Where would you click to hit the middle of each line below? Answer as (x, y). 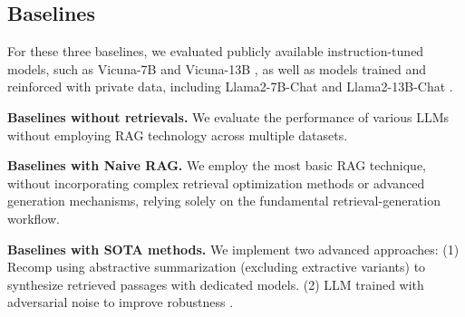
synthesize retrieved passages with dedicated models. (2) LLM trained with (216, 284)
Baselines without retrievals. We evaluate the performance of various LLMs (228, 116)
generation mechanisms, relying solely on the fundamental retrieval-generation (224, 201)
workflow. (34, 218)
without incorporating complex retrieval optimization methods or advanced (216, 183)
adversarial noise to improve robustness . (121, 302)
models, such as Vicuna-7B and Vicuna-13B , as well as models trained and (217, 68)
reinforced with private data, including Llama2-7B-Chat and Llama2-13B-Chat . (230, 86)
